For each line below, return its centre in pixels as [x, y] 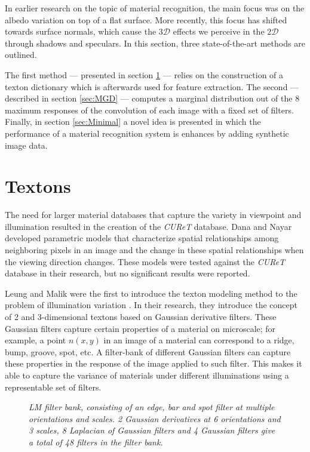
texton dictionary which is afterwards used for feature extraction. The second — [152, 86]
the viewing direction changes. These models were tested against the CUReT [145, 261]
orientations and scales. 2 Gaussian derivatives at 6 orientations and [155, 418]
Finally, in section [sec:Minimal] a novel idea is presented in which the [133, 122]
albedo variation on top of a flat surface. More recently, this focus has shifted [146, 19]
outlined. [21, 55]
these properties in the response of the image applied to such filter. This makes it [154, 363]
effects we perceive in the [219, 31]
